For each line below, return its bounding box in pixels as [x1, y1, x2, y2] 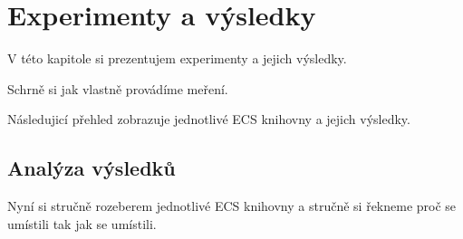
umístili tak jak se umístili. [7, 214, 157, 233]
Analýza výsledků [7, 154, 176, 182]
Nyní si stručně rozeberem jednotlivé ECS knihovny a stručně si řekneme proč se [7, 196, 457, 215]
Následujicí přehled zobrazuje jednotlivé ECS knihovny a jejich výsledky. [7, 110, 410, 129]
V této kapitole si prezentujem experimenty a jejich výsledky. [7, 49, 347, 68]
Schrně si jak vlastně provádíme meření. [7, 79, 228, 98]
